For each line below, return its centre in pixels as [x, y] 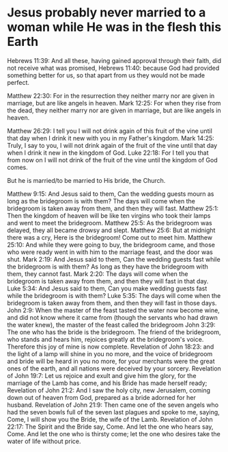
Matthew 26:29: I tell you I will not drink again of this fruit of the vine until [110, 131]
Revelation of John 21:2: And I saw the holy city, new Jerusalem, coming [109, 390]
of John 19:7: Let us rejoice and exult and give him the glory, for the [102, 375]
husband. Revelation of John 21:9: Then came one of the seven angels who [113, 405]
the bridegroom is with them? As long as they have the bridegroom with [108, 266]
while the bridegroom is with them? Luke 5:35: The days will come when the [114, 295]
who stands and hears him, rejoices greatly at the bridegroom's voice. [105, 339]
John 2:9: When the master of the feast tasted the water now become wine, [113, 310]
